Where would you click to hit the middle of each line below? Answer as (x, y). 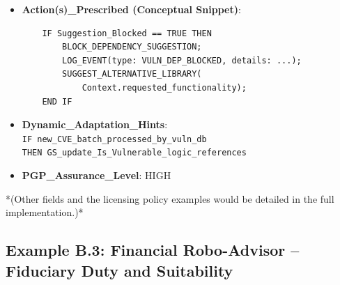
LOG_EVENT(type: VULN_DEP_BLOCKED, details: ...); (182, 60)
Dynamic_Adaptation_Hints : (95, 124)
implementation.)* (45, 212)
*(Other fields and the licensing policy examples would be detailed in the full (170, 198)
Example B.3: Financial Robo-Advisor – (153, 250)
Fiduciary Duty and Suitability (119, 270)
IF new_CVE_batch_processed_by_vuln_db (114, 139)
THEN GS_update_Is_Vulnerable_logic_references (134, 153)
